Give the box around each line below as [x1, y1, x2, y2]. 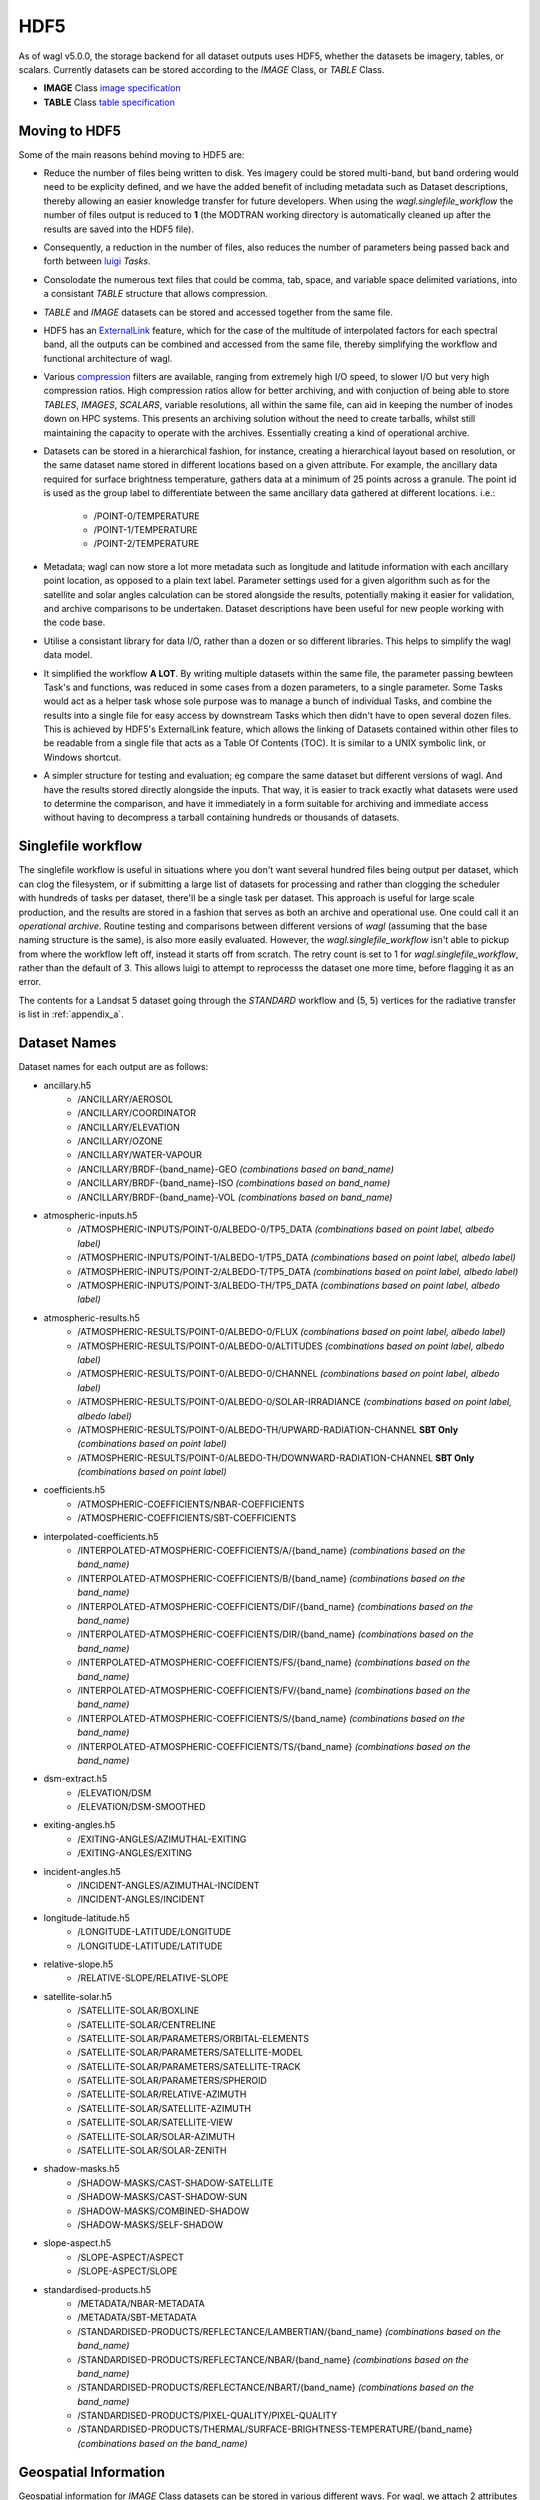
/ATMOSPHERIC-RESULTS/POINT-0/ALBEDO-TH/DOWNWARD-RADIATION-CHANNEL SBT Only [77, 1451, 475, 1464]
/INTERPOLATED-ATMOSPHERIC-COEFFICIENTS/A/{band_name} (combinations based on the [77, 1545, 466, 1557]
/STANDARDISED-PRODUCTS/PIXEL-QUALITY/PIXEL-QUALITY [77, 2410, 338, 2422]
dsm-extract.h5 [43, 1773, 108, 1785]
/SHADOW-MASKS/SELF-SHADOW [77, 2219, 224, 2230]
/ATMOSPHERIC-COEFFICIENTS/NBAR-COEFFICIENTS [77, 1498, 305, 1510]
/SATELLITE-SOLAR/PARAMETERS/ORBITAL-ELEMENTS [77, 2032, 310, 2044]
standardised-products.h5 [43, 2283, 152, 2295]
